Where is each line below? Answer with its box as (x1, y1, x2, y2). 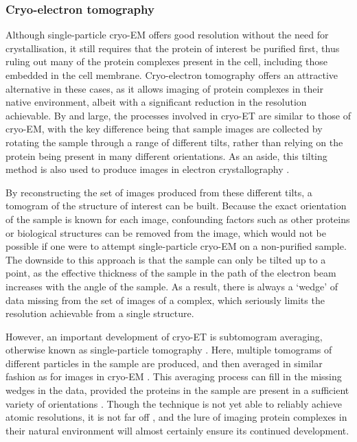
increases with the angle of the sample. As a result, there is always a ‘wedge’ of (5, 279, 338, 293)
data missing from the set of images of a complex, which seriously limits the (5, 292, 325, 307)
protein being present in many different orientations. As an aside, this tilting (5, 148, 327, 163)
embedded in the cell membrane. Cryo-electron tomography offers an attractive (5, 68, 338, 82)
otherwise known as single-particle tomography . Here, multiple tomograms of (5, 342, 332, 357)
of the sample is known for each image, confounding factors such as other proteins (5, 211, 350, 226)
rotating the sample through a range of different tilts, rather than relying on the (5, 135, 343, 149)
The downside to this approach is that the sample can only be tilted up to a (5, 252, 326, 266)
